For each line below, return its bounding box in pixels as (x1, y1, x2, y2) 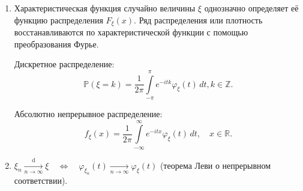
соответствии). (14, 174, 68, 187)
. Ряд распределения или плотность (134, 13, 263, 26)
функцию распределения (14, 13, 103, 26)
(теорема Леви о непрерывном (160, 159, 271, 171)
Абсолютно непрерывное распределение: (14, 108, 163, 120)
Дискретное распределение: (14, 58, 115, 70)
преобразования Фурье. (14, 37, 99, 50)
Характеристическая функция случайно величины (14, 2, 196, 14)
